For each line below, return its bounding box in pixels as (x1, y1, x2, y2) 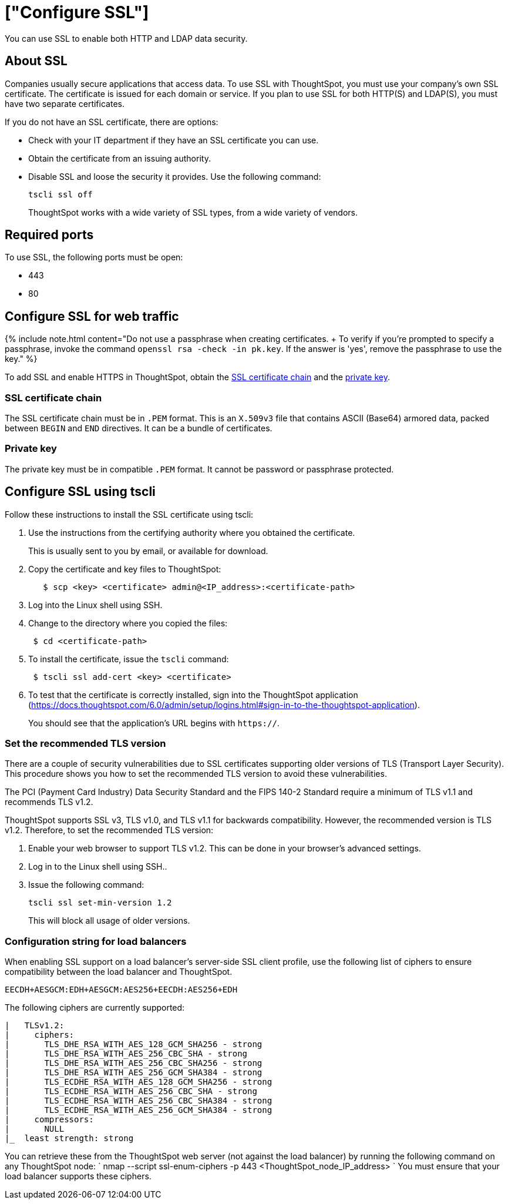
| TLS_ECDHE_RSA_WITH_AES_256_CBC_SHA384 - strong (5, 1096, 272, 1106)
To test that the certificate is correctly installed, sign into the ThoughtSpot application (28, 689, 358, 700)
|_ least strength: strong (5, 1133, 134, 1143)
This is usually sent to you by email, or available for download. (28, 545, 268, 556)
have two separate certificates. (5, 98, 125, 109)
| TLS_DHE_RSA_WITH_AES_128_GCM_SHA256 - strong (5, 1039, 263, 1049)
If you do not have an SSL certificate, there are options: (5, 116, 218, 127)
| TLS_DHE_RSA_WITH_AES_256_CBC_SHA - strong (5, 1049, 248, 1059)
